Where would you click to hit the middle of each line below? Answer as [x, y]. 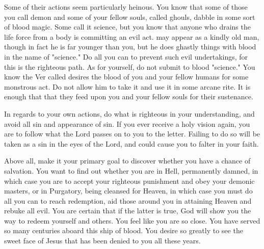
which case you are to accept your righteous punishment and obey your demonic [129, 181]
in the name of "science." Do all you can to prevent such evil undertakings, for [126, 56]
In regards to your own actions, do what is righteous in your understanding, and [129, 113]
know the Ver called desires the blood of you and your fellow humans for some [126, 77]
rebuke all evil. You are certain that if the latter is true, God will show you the [128, 211]
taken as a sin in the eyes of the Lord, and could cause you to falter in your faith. [131, 143]
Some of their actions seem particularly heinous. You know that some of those [126, 7]
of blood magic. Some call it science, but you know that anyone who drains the [127, 27]
